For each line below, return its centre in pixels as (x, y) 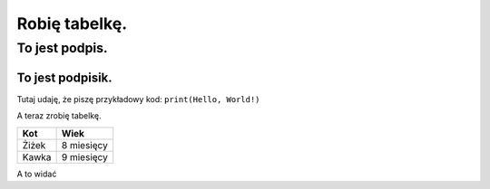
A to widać (37, 174)
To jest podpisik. (64, 77)
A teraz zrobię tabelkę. (59, 116)
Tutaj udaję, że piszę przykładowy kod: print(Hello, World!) (138, 99)
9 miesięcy (84, 156)
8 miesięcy (84, 145)
